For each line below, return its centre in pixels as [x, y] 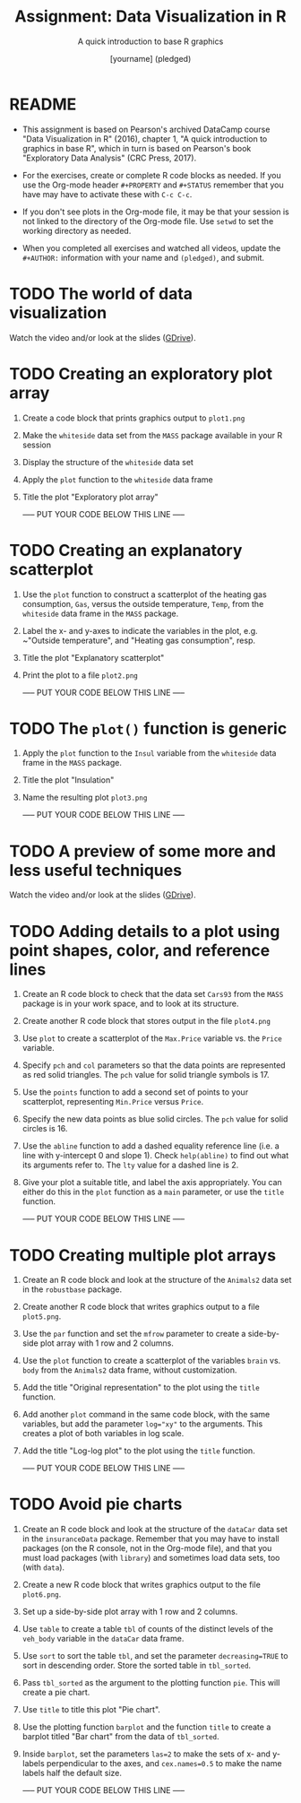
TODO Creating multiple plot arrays [142, 1255]
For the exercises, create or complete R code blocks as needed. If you [151, 175]
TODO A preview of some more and [142, 851]
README [43, 104]
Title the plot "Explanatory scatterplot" [93, 657]
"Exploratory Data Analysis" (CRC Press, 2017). [109, 158]
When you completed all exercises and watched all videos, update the [151, 247]
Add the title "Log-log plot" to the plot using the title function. [138, 1451]
